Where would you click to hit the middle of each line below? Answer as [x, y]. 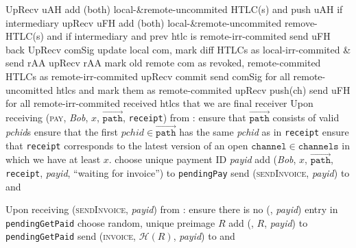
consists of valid [306, 117]
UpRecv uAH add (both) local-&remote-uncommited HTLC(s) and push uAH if [174, 9]
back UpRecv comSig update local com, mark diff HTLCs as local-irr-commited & [178, 49]
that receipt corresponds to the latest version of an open [127, 145]
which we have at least [53, 159]
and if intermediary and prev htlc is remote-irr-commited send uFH [189, 36]
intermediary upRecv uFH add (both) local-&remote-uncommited [144, 22]
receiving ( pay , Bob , [47, 117]
